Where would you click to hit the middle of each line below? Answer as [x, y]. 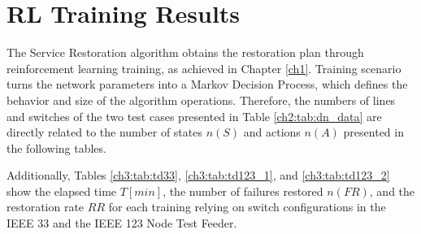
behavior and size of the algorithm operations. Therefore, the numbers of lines [201, 100]
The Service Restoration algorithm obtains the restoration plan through [185, 52]
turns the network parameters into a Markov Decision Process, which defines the [207, 84]
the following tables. [56, 147]
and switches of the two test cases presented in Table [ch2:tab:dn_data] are [194, 116]
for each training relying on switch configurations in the [247, 207]
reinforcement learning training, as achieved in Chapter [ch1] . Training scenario [204, 68]
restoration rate [46, 207]
